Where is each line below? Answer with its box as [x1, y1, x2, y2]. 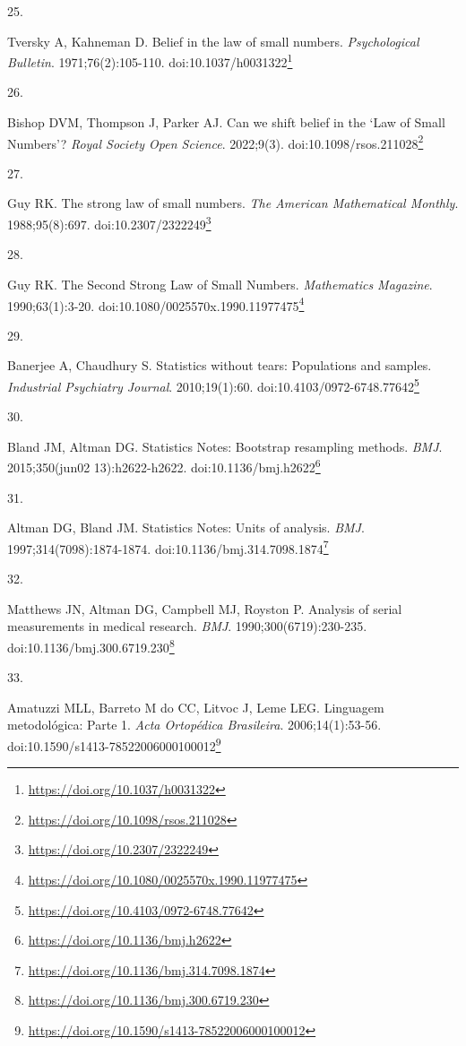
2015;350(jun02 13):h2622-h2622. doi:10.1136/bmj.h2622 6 [7, 455, 321, 477]
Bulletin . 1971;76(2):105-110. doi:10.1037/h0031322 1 [7, 50, 293, 71]
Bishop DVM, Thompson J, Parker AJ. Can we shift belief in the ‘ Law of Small [7, 113, 445, 132]
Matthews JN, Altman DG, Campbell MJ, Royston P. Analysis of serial [7, 599, 402, 618]
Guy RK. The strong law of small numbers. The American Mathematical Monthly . [7, 194, 459, 212]
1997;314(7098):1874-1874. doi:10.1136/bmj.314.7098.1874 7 [7, 536, 329, 558]
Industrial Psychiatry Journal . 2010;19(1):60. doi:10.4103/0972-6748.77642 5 [7, 374, 419, 395]
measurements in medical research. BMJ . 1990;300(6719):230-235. [7, 617, 367, 635]
